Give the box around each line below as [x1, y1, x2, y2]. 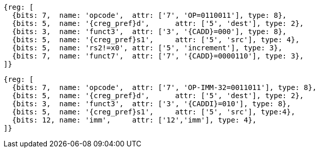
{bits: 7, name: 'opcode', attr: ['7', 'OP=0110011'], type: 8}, [12, 11, 287, 19]
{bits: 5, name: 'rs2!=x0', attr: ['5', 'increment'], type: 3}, [12, 44, 282, 52]
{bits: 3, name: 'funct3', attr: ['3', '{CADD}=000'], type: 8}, [12, 27, 287, 36]
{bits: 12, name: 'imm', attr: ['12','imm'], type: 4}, [12, 116, 257, 124]
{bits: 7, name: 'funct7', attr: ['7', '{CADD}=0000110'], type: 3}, [12, 52, 304, 60]
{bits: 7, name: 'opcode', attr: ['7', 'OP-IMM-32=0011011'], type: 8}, [12, 83, 317, 92]
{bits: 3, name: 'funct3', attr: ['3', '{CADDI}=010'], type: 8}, [12, 100, 291, 108]
